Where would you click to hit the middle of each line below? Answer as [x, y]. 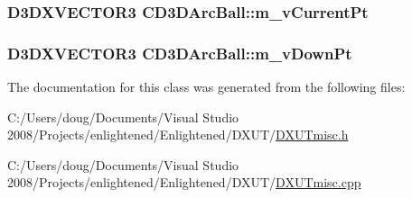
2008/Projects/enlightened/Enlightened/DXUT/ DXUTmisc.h [178, 135]
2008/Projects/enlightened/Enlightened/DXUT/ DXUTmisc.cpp [184, 182]
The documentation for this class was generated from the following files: [206, 87]
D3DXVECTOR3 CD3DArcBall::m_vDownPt [180, 53]
